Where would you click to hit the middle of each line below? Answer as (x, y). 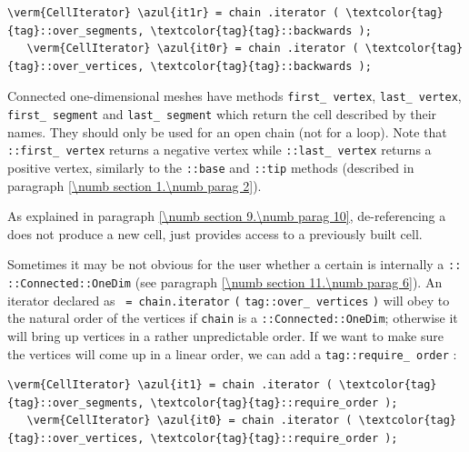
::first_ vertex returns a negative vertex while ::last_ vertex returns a (220, 150)
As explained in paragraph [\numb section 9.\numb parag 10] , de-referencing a (227, 216)
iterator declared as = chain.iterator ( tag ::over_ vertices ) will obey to (229, 300)
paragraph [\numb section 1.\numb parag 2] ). (135, 185)
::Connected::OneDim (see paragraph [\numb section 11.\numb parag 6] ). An (225, 282)
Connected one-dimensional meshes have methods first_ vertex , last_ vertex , (234, 96)
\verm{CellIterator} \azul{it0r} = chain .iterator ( (193, 49)
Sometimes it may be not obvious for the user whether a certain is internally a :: (234, 264)
